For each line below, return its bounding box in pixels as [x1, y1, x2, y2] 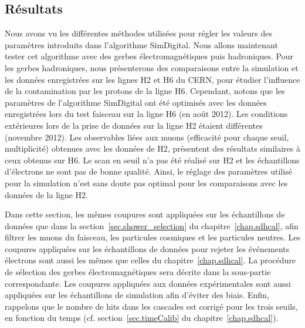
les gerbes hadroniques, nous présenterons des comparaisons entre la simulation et [5, 61, 299, 73]
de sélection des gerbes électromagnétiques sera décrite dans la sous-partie [5, 266, 271, 278]
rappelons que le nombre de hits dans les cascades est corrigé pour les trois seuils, [5, 300, 298, 312]
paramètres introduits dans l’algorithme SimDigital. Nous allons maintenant [5, 38, 278, 51]
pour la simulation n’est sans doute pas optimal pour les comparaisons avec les [5, 176, 288, 189]
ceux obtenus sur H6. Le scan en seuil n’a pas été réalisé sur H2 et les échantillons [5, 153, 300, 166]
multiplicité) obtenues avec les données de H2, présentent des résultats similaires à [5, 142, 300, 155]
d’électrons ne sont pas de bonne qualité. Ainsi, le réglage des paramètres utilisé [5, 165, 292, 178]
